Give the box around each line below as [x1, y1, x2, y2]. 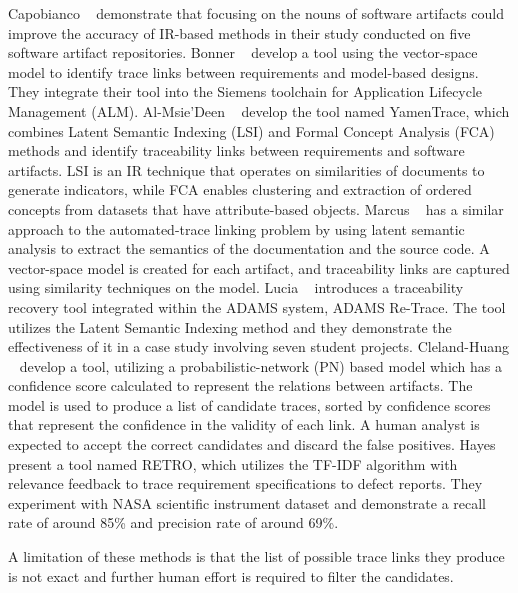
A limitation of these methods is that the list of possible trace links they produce [8, 546, 505, 567]
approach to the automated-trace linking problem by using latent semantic [8, 218, 465, 239]
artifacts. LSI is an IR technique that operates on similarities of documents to [8, 159, 485, 180]
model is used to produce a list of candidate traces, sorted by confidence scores [8, 394, 491, 415]
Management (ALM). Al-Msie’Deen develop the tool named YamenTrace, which [8, 100, 510, 121]
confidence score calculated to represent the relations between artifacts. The [8, 375, 473, 396]
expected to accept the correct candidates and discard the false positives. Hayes [8, 434, 496, 455]
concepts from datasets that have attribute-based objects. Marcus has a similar [8, 198, 504, 219]
